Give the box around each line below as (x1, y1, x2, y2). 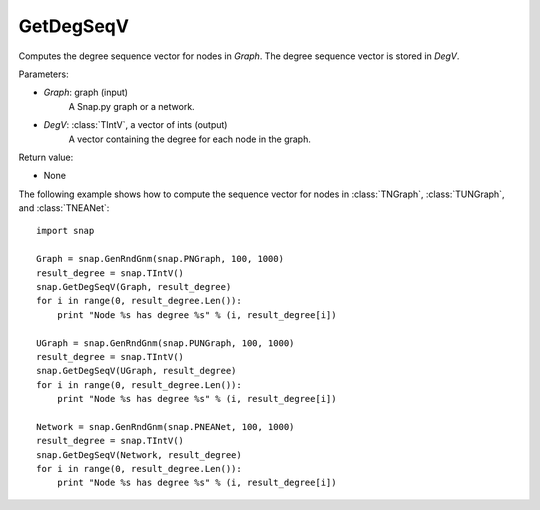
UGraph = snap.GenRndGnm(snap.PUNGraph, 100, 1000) (36, 337, 295, 349)
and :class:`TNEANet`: (18, 202, 110, 214)
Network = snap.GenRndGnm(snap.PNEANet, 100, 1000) (36, 421, 295, 432)
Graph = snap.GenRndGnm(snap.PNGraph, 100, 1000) (36, 253, 285, 265)
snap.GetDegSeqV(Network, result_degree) (36, 449, 242, 460)
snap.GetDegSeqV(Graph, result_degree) (36, 281, 232, 293)
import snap (36, 225, 95, 237)
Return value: (18, 151, 74, 163)
